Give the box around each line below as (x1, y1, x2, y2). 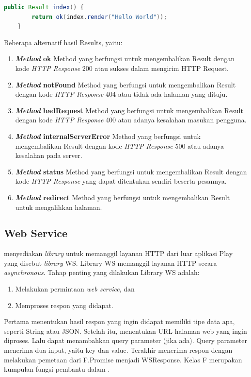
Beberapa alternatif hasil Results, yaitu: (4, 37, 123, 47)
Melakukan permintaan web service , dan (15, 284, 135, 294)
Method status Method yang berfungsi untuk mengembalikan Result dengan (15, 166, 247, 176)
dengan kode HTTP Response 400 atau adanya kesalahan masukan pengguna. (15, 115, 247, 125)
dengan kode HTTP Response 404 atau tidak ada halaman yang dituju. (15, 89, 228, 99)
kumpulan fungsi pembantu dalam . (4, 364, 110, 374)
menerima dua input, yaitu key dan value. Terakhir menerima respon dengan (4, 345, 233, 355)
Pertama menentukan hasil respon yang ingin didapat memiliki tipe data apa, (4, 316, 235, 326)
